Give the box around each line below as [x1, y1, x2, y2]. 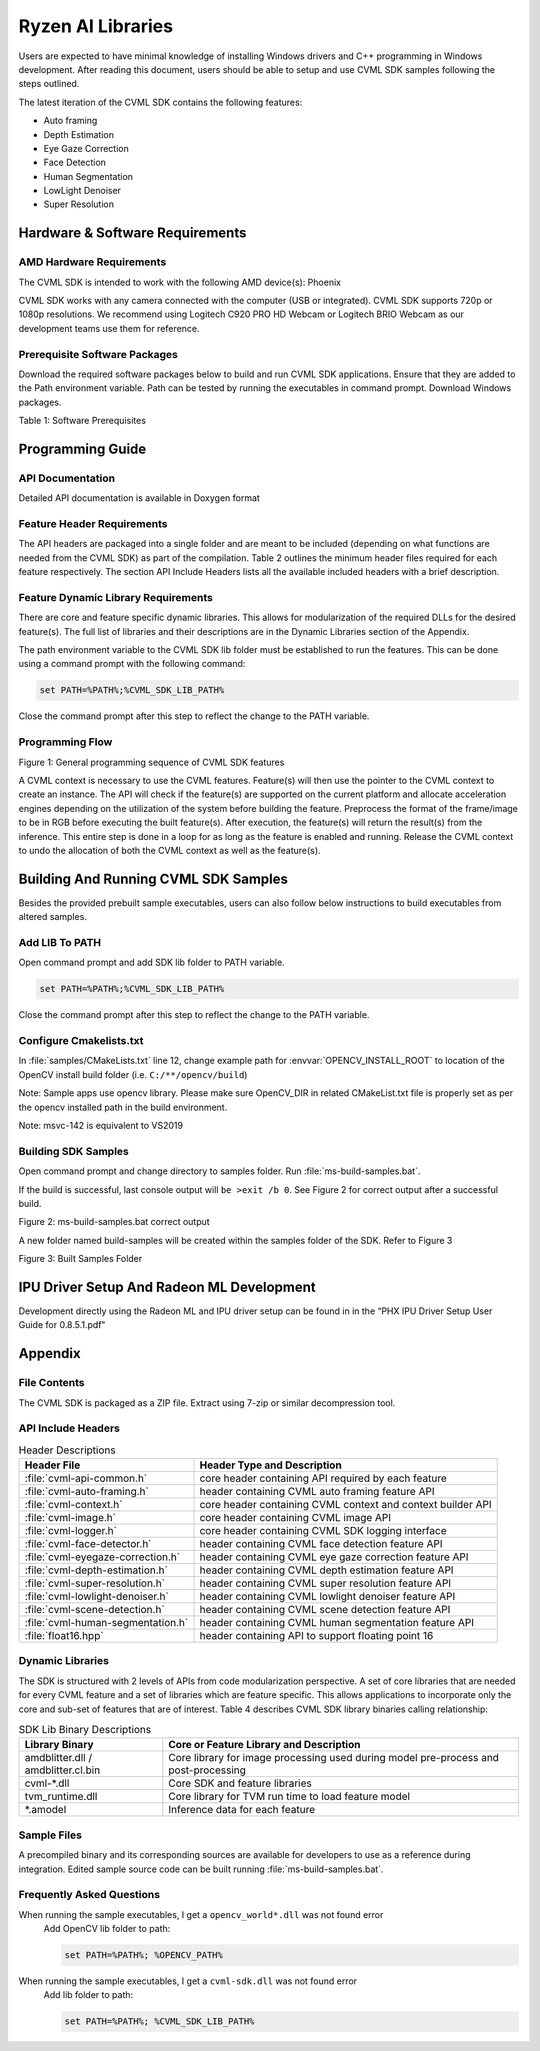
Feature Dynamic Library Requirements [18, 590, 214, 604]
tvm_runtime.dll [24, 1790, 98, 1804]
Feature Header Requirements [18, 517, 168, 531]
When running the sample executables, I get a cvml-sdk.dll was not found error [18, 1975, 358, 1987]
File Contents [18, 1376, 85, 1390]
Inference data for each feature [168, 1803, 315, 1817]
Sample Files [18, 1828, 82, 1842]
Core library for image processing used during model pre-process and [168, 1751, 500, 1765]
